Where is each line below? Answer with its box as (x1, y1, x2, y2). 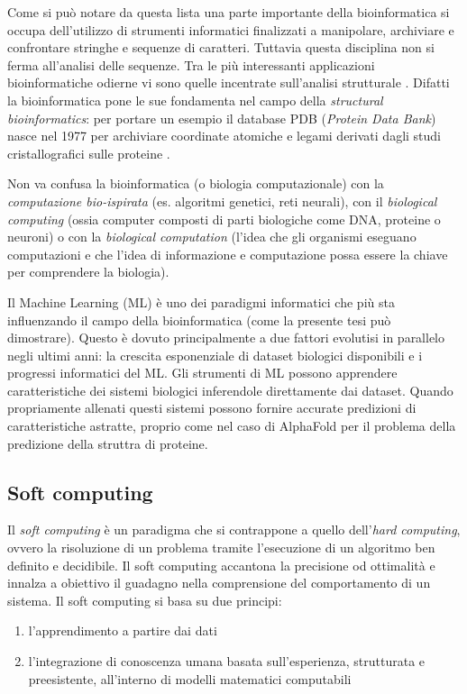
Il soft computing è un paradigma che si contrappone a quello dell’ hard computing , (7, 520, 461, 539)
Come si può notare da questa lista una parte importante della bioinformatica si (7, 3, 450, 21)
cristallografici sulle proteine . (7, 143, 170, 162)
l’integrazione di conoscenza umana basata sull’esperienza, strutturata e (28, 652, 426, 671)
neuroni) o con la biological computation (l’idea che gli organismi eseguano (7, 227, 417, 246)
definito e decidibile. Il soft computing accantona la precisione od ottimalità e (7, 555, 435, 574)
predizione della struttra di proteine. (7, 434, 208, 452)
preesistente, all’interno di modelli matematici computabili (28, 669, 352, 688)
